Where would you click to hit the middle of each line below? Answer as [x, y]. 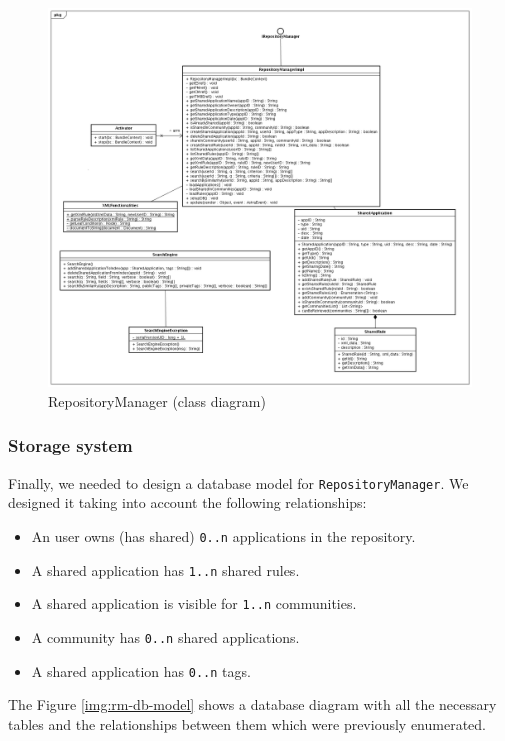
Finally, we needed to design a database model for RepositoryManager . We [238, 482]
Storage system [70, 445]
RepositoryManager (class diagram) [157, 400]
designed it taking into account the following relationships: [187, 502]
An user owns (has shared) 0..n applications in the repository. [223, 535]
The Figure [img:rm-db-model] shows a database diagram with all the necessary [252, 704]
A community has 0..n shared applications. [165, 636]
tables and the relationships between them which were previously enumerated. [247, 723]
